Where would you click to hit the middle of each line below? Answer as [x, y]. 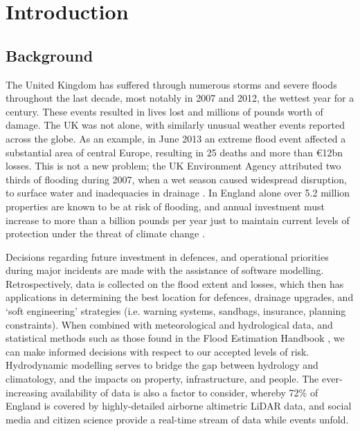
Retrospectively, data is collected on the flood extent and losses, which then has [175, 283]
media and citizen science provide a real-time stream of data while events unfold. [177, 419]
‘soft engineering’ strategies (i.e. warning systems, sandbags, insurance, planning [176, 311]
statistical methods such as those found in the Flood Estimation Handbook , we [175, 338]
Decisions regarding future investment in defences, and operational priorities [167, 256]
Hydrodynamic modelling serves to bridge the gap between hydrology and [162, 365]
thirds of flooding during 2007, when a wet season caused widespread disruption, [176, 179]
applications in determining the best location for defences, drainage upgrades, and [180, 297]
